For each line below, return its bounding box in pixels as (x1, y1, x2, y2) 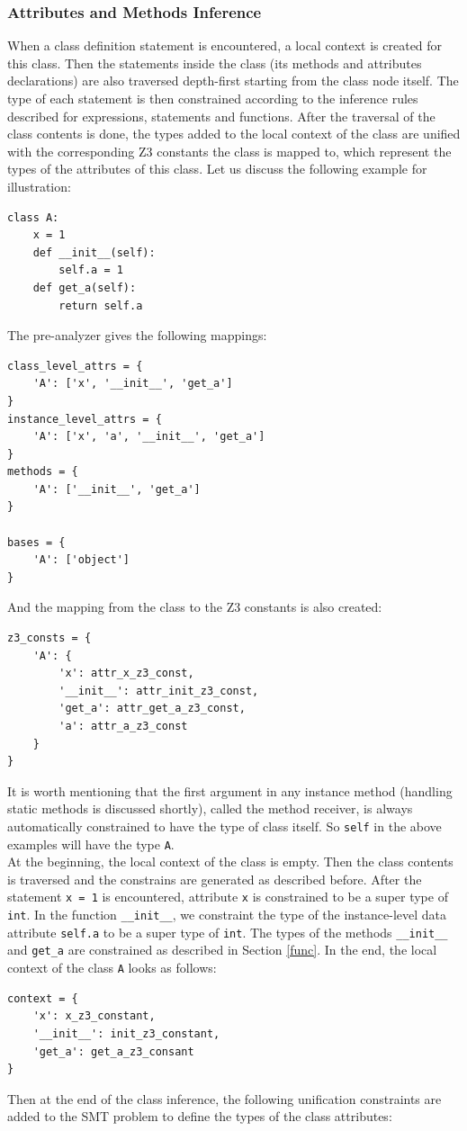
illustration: (7, 176, 71, 195)
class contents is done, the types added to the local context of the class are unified (7, 124, 461, 143)
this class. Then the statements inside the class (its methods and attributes (7, 53, 422, 72)
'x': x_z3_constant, (32, 1010, 156, 1023)
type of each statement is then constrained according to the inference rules (7, 89, 418, 107)
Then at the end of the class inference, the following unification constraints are (7, 1089, 442, 1108)
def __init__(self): (32, 246, 156, 259)
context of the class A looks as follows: (7, 958, 217, 977)
